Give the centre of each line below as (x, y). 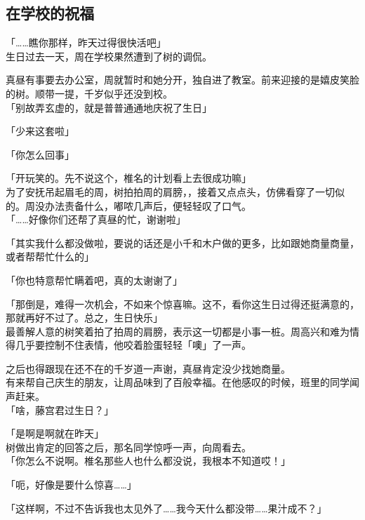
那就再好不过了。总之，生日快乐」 (84, 318)
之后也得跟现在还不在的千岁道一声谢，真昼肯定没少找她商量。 (148, 368)
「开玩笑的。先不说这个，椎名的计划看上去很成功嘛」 (128, 178)
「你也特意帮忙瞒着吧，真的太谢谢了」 (94, 280)
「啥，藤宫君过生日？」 (60, 409)
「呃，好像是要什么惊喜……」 (71, 485)
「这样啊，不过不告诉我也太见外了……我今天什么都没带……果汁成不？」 (166, 508)
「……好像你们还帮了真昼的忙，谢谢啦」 (96, 219)
